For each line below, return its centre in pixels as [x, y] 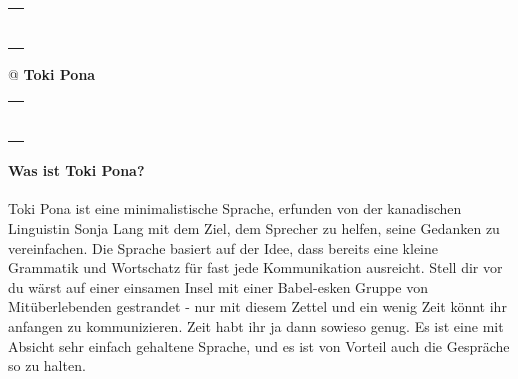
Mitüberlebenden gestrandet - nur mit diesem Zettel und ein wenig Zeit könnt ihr [257, 306]
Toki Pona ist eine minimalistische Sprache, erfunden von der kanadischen [235, 208]
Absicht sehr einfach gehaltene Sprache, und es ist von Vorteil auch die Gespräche [259, 345]
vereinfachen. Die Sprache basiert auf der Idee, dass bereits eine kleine [223, 247]
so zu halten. [47, 365]
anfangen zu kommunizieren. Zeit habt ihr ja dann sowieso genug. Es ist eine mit [256, 325]
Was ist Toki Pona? [76, 170]
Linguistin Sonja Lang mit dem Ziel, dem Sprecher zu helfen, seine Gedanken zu [254, 227]
